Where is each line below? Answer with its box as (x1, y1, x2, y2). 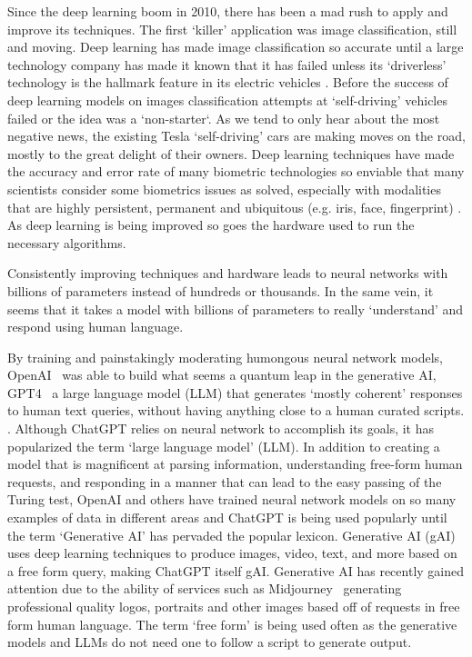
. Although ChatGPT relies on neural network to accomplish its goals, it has (7, 419, 435, 438)
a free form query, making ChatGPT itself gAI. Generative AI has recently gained (7, 561, 465, 580)
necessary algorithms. (7, 233, 126, 252)
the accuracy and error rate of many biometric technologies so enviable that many (7, 162, 465, 181)
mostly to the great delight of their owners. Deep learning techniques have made (7, 144, 455, 163)
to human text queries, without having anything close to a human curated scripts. (7, 401, 465, 420)
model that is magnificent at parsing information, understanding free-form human (7, 454, 463, 473)
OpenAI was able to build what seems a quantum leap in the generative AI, (7, 365, 437, 384)
